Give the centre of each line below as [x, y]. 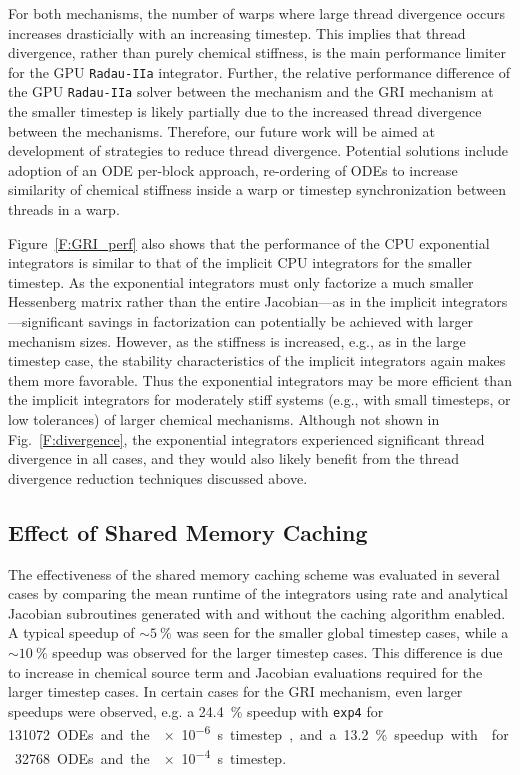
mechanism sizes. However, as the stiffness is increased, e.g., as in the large [237, 340]
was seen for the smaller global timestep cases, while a [342, 632]
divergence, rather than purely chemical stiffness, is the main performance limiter [257, 52]
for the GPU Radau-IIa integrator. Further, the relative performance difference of [259, 71]
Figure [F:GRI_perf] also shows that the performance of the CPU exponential [249, 242]
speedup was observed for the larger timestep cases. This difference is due [277, 651]
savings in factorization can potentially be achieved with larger [281, 321]
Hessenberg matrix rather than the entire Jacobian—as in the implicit [222, 301]
